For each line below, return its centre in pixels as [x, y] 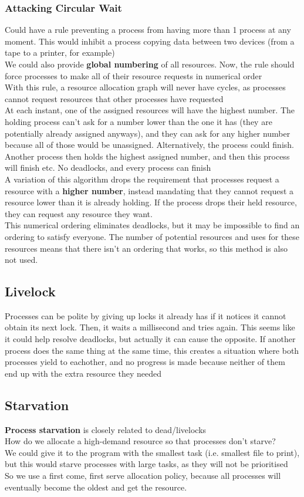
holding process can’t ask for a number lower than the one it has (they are [139, 121]
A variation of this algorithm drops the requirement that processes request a [142, 179]
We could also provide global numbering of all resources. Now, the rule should [150, 64]
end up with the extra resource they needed [83, 373]
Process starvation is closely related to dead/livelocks [106, 429]
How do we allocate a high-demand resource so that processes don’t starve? [140, 441]
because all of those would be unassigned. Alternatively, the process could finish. [149, 145]
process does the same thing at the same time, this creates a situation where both [152, 350]
